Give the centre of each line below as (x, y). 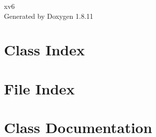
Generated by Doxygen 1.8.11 (49, 16)
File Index (39, 88)
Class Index (44, 50)
